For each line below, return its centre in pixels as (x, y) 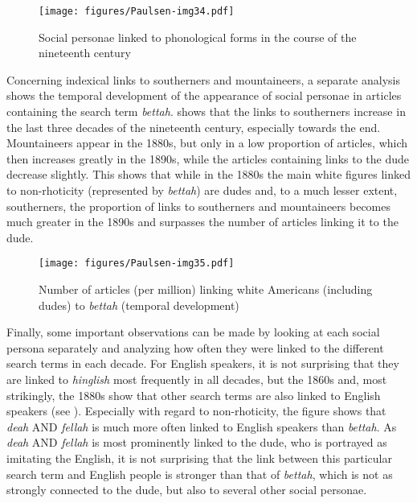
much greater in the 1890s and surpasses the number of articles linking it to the (202, 222)
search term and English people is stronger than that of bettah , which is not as (200, 474)
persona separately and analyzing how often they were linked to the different (195, 347)
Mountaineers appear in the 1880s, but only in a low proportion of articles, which (207, 143)
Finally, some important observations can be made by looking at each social (193, 332)
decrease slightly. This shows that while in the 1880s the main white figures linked (209, 174)
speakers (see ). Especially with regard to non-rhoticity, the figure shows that (196, 411)
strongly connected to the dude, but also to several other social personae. (187, 490)
